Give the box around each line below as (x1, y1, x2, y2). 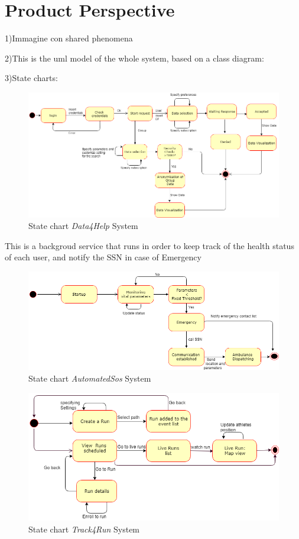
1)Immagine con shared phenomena (5, 32, 133, 44)
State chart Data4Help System (28, 220, 138, 232)
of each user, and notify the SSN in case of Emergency (5, 251, 201, 263)
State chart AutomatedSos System (28, 372, 151, 385)
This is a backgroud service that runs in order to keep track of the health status (5, 239, 294, 251)
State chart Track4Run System (28, 522, 140, 535)
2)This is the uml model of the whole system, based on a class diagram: (5, 51, 264, 64)
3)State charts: (5, 72, 58, 84)
